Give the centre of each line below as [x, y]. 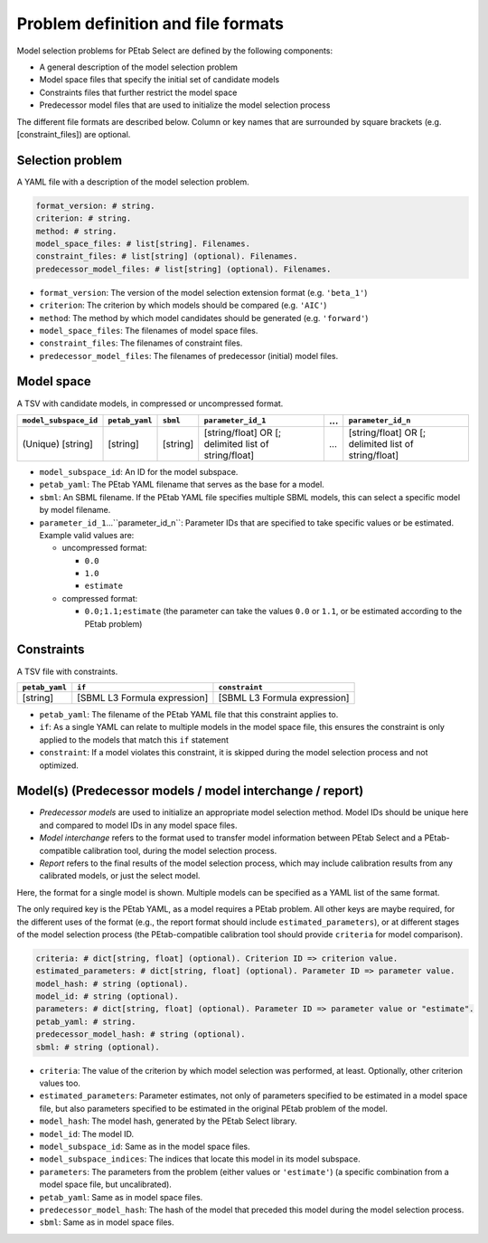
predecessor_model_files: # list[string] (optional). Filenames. [183, 269]
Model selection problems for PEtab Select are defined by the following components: [175, 51]
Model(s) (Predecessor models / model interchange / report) [190, 791]
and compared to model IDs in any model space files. [138, 825]
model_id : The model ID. [87, 1134]
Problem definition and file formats [150, 24]
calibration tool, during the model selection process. [180, 850]
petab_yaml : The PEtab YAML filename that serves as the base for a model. [182, 485]
